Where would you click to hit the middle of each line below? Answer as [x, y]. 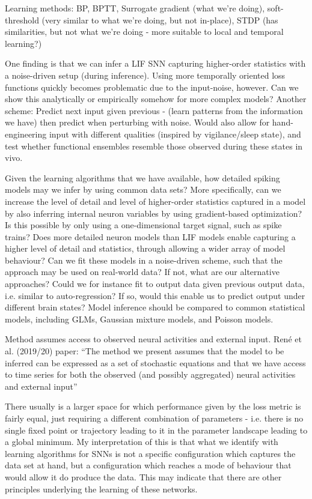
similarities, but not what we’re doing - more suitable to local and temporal [144, 32]
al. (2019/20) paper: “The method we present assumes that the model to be [145, 351]
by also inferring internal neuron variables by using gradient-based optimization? [154, 213]
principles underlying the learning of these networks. [101, 488]
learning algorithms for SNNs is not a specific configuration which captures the [150, 453]
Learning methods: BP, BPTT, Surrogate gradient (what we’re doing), [135, 8]
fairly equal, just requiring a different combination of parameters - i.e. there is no [154, 418]
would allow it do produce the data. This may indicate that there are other [143, 476]
